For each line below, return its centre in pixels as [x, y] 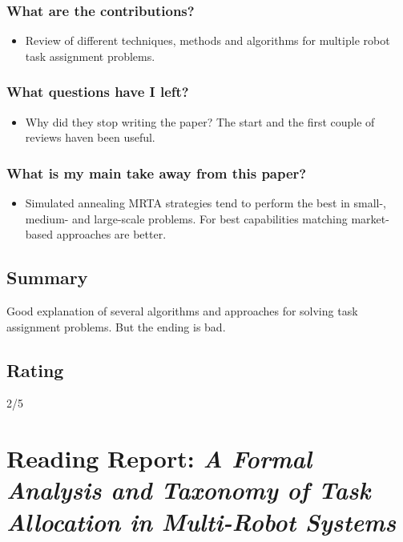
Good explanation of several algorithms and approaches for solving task [182, 311]
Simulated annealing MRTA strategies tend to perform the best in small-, [206, 203]
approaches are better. [111, 234]
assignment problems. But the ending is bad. [116, 326]
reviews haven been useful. [90, 137]
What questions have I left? [98, 92]
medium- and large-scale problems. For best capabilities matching [186, 218]
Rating [35, 369]
